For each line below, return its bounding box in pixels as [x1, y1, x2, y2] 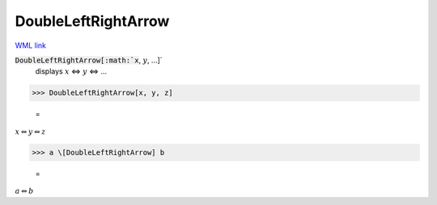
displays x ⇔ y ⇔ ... [35, 66, 107, 76]
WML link [15, 41, 47, 50]
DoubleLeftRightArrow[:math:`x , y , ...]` [15, 55, 163, 65]
